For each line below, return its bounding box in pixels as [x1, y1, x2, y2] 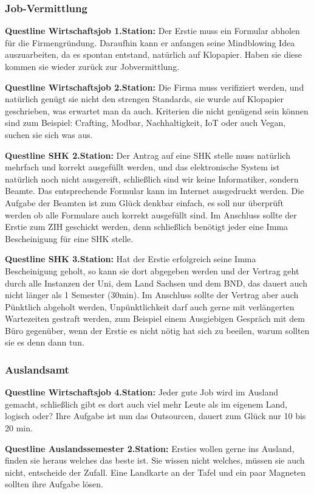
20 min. [5, 422, 33, 434]
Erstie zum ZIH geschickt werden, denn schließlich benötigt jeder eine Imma [5, 220, 288, 233]
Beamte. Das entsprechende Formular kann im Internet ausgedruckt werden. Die [5, 184, 304, 197]
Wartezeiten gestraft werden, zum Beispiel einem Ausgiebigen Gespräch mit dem [5, 312, 305, 325]
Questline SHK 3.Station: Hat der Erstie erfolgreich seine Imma [5, 252, 256, 265]
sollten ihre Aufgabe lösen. [5, 478, 103, 490]
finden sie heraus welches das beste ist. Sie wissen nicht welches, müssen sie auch [5, 454, 305, 467]
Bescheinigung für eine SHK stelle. [5, 232, 134, 245]
